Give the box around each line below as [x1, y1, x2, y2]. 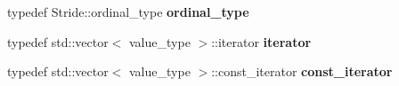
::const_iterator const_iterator [211, 62, 393, 81]
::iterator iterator [211, 32, 312, 51]
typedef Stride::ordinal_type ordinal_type [7, 3, 249, 20]
